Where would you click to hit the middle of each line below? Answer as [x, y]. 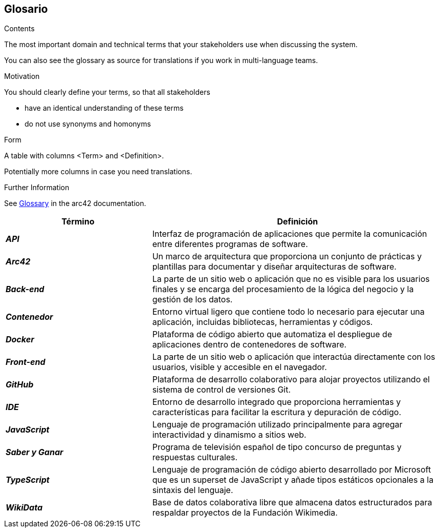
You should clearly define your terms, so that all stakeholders [107, 92]
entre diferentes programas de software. [230, 244]
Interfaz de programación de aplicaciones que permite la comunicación [290, 234]
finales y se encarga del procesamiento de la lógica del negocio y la [283, 289]
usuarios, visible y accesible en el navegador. [239, 367]
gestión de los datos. [192, 300]
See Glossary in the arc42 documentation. [75, 203]
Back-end [25, 289]
